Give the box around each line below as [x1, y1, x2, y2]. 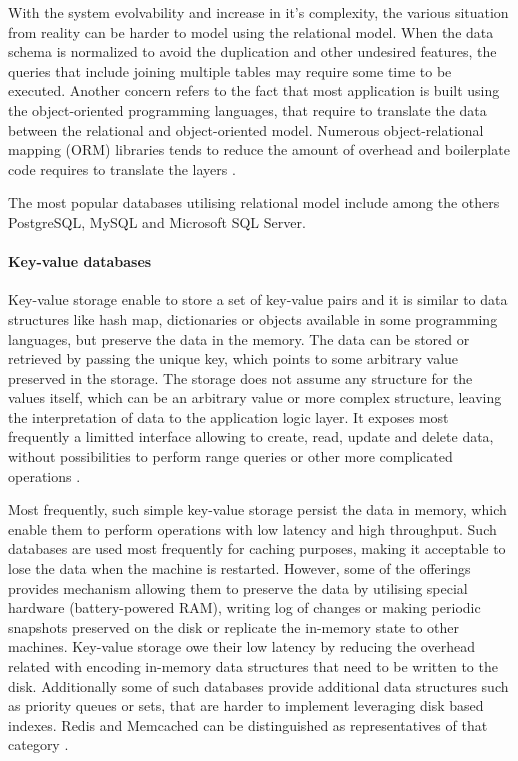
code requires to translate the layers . [8, 158, 236, 179]
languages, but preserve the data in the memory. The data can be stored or [8, 328, 470, 349]
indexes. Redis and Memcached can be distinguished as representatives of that [8, 714, 488, 735]
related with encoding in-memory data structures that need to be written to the [8, 656, 498, 677]
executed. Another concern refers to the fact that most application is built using [8, 80, 500, 101]
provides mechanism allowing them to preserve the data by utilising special [8, 577, 468, 598]
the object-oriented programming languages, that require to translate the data [8, 99, 487, 120]
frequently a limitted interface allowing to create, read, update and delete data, [8, 426, 494, 447]
